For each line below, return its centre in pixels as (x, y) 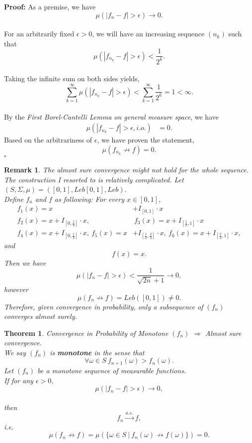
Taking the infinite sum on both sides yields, (72, 78)
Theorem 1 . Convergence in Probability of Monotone (86, 333)
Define (14, 199)
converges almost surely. (41, 316)
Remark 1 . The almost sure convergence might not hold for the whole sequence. (126, 169)
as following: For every (89, 199)
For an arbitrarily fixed (39, 34)
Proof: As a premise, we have (50, 6)
